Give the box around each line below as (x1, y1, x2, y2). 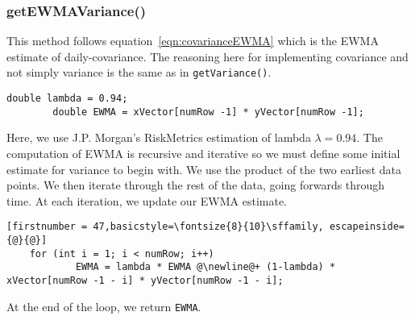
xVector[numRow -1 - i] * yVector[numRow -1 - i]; (6, 274, 284, 286)
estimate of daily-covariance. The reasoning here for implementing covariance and (6, 48, 409, 64)
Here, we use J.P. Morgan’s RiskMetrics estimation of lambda (6, 129, 311, 146)
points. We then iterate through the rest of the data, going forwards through (6, 177, 385, 193)
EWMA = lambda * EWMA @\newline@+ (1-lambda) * (75, 261, 336, 273)
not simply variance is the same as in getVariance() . (6, 64, 272, 81)
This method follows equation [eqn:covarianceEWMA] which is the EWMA (6, 32, 379, 49)
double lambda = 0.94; (6, 93, 128, 105)
